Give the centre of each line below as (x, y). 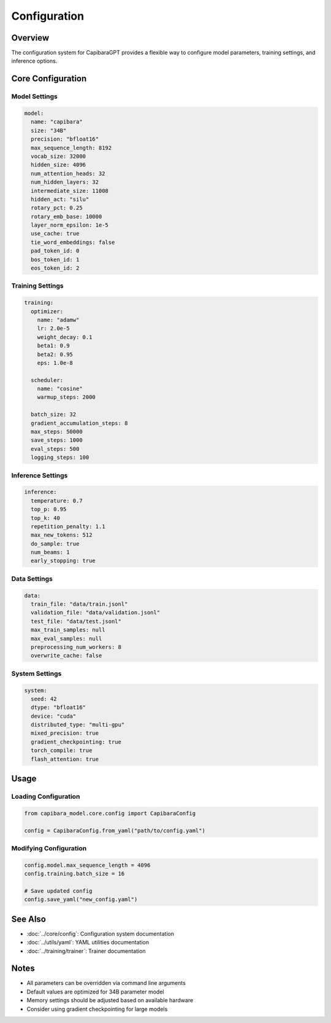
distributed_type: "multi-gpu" (78, 725)
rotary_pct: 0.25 (57, 208)
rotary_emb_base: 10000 (67, 216)
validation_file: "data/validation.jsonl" (96, 613)
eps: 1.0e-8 (55, 363)
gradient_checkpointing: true (76, 742)
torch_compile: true (62, 751)
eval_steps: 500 (55, 449)
